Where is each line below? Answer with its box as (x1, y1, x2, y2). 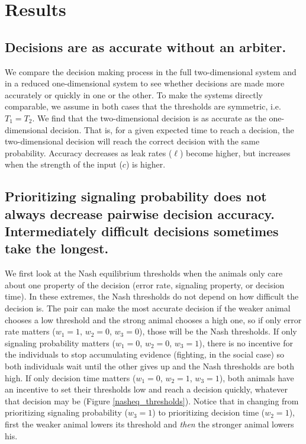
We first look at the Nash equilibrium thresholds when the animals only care (5, 267, 283, 279)
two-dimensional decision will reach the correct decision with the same (5, 135, 260, 147)
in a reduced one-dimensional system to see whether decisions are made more (5, 77, 285, 89)
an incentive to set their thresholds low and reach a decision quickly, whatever (5, 383, 288, 395)
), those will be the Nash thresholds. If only (138, 325, 297, 337)
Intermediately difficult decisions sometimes (5, 222, 279, 240)
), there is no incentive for (199, 336, 294, 349)
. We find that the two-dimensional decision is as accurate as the (32, 111, 266, 124)
